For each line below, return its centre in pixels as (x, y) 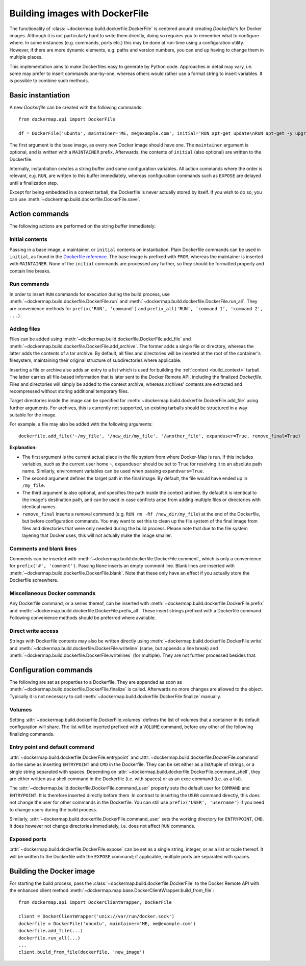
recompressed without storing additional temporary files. (69, 391)
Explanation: (23, 448)
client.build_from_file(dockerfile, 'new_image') (82, 952)
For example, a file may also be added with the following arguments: (81, 424)
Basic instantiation (40, 95)
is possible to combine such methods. (49, 81)
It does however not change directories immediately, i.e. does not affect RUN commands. (103, 826)
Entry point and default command (52, 747)
